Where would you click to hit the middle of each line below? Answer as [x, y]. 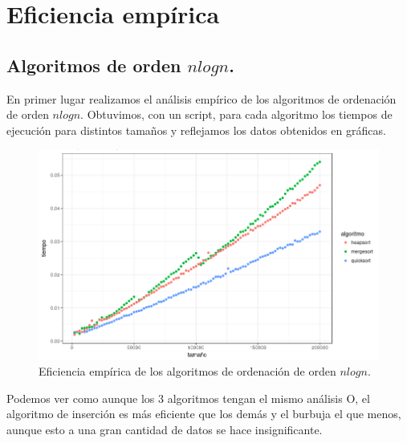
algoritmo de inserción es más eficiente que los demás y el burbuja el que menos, [204, 414]
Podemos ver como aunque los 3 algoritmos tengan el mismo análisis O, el [188, 398]
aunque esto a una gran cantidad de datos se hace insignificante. [165, 429]
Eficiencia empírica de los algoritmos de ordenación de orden [187, 370]
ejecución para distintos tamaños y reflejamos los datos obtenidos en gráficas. [196, 130]
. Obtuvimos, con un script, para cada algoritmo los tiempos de [236, 114]
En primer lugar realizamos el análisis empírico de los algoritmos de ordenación [201, 98]
